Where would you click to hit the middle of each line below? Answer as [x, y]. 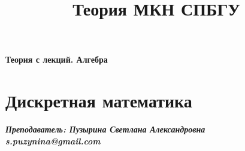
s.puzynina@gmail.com [53, 141]
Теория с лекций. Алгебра [57, 59]
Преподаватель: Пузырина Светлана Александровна [105, 129]
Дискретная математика [99, 101]
